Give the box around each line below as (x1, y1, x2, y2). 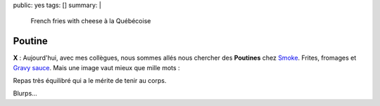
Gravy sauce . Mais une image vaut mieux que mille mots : (13, 63, 180, 72)
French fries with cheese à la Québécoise (30, 17, 151, 25)
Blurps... (13, 89, 38, 98)
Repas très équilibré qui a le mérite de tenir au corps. (13, 77, 167, 85)
